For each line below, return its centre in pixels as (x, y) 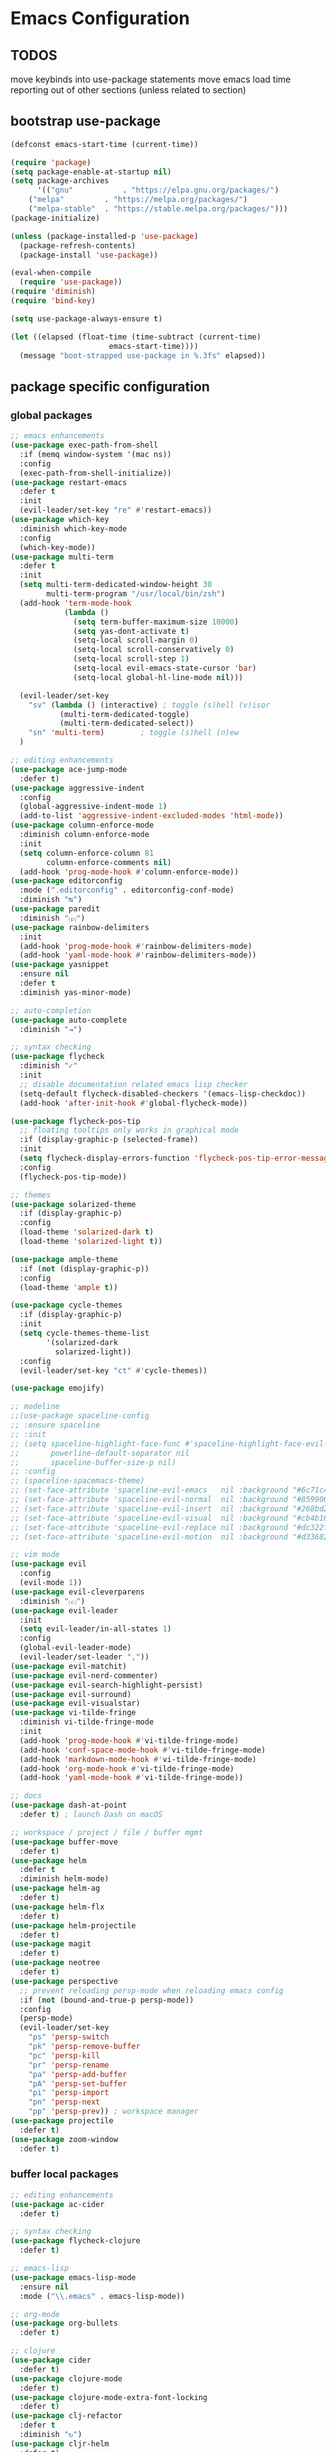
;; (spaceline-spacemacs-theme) (77, 1481)
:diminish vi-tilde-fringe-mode (87, 1722)
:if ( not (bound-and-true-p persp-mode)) (107, 2000)
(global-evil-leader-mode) (75, 1648)
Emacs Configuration (100, 18)
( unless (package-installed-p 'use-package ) (104, 236)
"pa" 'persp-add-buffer (78, 2074)
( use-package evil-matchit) (69, 1666)
